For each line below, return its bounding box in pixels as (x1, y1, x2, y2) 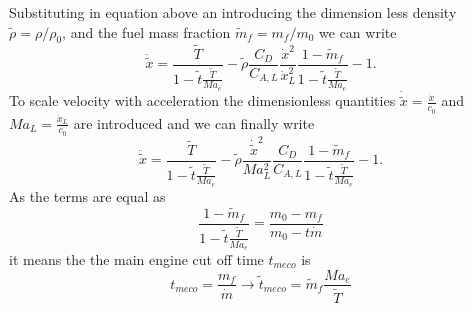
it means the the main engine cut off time (9, 248, 264, 269)
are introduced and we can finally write (73, 112, 315, 133)
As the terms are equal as (9, 185, 166, 206)
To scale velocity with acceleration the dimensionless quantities (9, 90, 396, 111)
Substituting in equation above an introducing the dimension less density (9, 2, 457, 22)
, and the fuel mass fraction (62, 21, 231, 42)
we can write (319, 21, 397, 42)
